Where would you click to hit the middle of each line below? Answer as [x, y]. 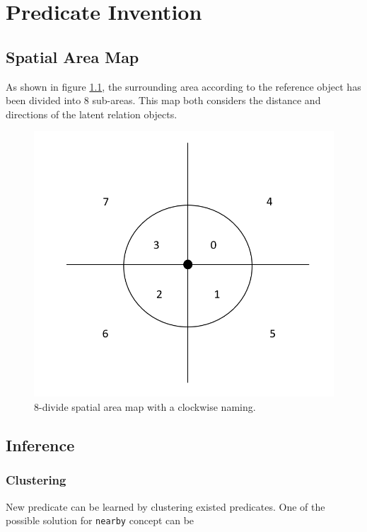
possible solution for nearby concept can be [100, 520]
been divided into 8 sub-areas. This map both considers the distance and [163, 100]
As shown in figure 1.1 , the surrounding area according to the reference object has [183, 86]
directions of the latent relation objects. [92, 114]
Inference [40, 445]
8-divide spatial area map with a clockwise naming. [145, 407]
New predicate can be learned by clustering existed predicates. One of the [165, 506]
